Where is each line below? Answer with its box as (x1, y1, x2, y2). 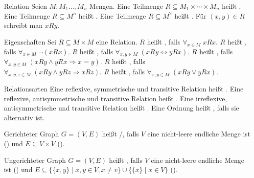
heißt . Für (174, 10, 207, 21)
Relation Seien (4, 1, 47, 11)
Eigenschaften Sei (4, 36, 56, 46)
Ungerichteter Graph (4, 155, 66, 165)
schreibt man (4, 20, 43, 30)
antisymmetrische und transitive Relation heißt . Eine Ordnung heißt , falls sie (4, 103, 239, 113)
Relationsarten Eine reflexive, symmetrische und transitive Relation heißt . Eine (4, 83, 244, 93)
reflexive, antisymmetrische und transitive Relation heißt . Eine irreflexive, (4, 93, 227, 103)
